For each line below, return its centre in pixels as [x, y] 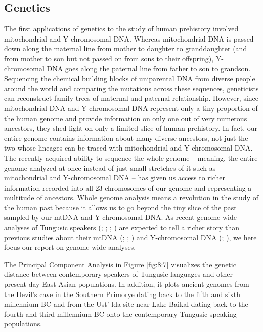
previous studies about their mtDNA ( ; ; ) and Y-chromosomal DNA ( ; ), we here [130, 237]
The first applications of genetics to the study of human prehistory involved [121, 29]
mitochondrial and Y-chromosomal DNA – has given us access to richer [115, 178]
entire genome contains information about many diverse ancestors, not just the [126, 138]
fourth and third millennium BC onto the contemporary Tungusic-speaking [120, 313]
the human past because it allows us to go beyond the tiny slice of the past [120, 207]
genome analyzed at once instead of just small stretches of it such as [110, 168]
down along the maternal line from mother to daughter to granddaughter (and [126, 48]
